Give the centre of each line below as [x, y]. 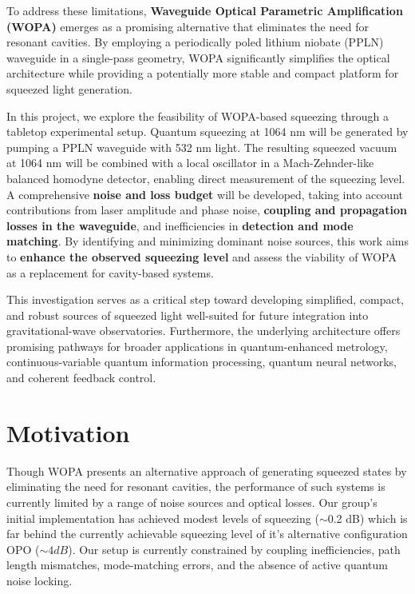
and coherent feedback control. [81, 378]
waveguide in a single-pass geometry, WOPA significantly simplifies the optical [198, 57]
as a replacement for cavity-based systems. [110, 272]
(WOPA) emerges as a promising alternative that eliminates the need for [188, 26]
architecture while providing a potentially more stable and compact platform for [203, 73]
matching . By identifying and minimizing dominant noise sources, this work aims [207, 241]
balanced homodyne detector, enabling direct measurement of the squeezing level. [206, 178]
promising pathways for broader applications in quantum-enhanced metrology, [197, 346]
